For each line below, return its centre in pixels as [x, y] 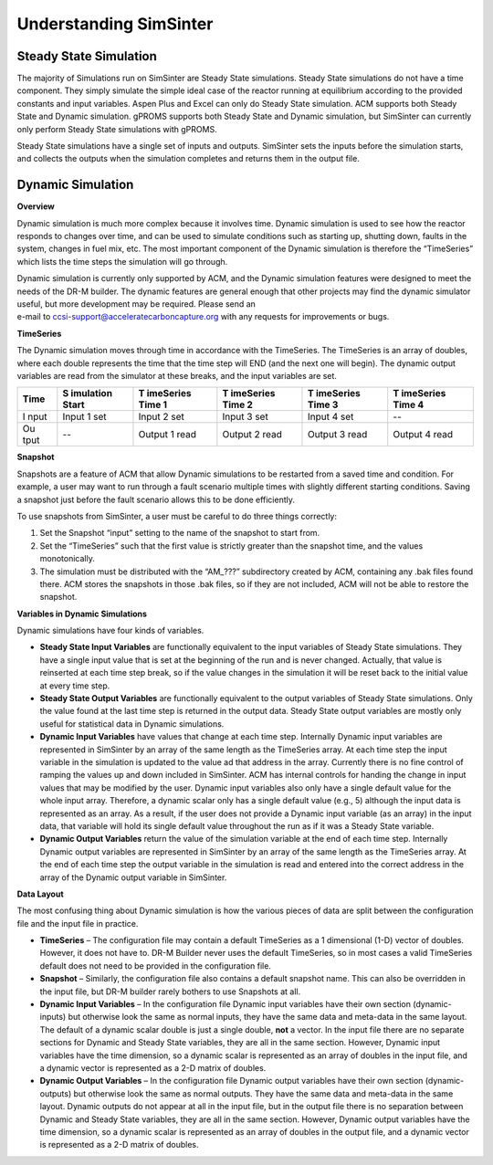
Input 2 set [161, 417]
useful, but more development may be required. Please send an [136, 304]
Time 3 [323, 404]
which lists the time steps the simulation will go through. [122, 261]
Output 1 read [167, 435]
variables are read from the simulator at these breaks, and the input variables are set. [177, 376]
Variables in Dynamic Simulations [82, 614]
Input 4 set [330, 417]
